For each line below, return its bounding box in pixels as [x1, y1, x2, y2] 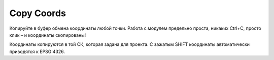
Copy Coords [9, 8, 66, 19]
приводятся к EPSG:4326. [9, 48, 65, 54]
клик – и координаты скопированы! [9, 32, 86, 38]
